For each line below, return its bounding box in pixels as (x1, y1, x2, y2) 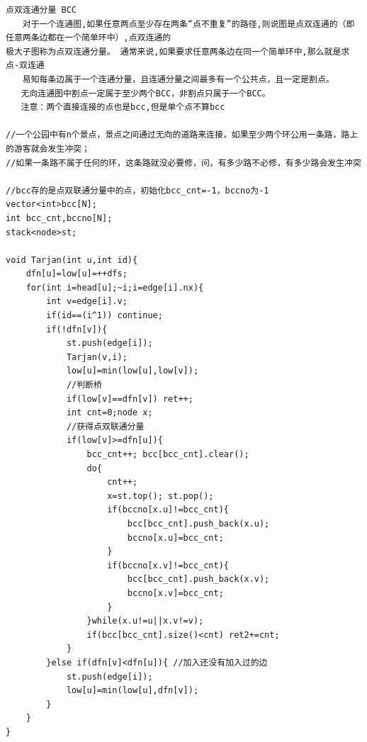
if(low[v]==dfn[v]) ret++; (66, 393, 193, 404)
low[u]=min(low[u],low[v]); (66, 366, 199, 376)
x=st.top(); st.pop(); (107, 490, 214, 501)
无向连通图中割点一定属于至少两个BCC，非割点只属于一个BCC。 (21, 88, 271, 99)
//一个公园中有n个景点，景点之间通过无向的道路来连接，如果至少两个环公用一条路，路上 (6, 130, 358, 140)
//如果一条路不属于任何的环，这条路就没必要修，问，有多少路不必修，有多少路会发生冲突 (6, 157, 361, 168)
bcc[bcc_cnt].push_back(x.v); (127, 574, 270, 585)
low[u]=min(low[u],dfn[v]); (66, 685, 199, 696)
